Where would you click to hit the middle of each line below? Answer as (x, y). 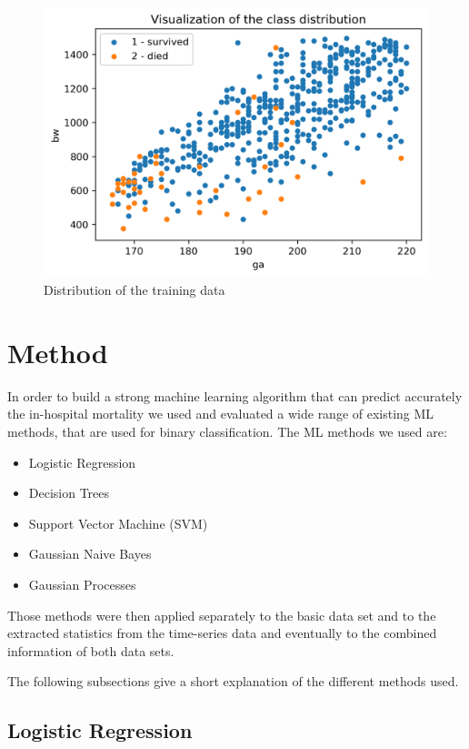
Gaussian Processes (82, 584)
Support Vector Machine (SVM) (118, 523)
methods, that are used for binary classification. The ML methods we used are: (227, 431)
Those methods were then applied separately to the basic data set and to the (222, 615)
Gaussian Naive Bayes (90, 554)
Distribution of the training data (135, 290)
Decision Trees (69, 493)
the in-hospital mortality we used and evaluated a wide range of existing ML (221, 414)
